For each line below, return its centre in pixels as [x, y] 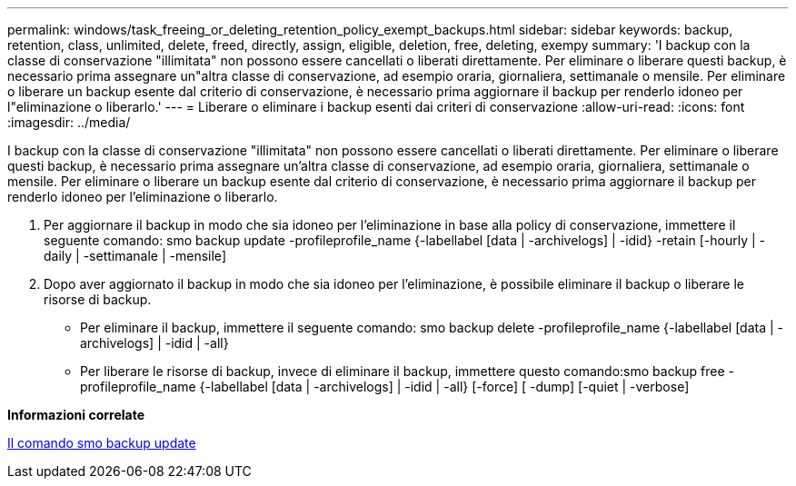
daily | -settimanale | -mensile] [135, 256]
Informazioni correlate [76, 415]
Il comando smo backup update [102, 443]
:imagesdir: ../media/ [69, 122]
